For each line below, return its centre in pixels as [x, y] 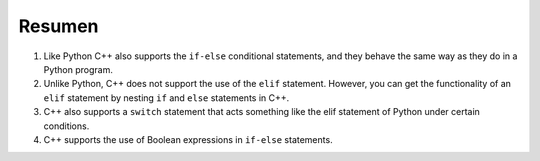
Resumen [58, 26]
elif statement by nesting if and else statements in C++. [166, 97]
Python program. [78, 69]
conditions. [66, 126]
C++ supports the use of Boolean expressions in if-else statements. [188, 139]
